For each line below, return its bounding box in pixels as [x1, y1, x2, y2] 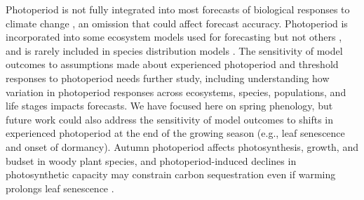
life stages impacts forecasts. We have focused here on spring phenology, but [6, 98, 333, 113]
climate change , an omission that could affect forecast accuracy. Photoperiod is [6, 15, 348, 30]
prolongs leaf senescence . [6, 180, 114, 195]
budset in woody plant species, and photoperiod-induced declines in [6, 153, 297, 168]
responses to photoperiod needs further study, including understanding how [6, 70, 330, 85]
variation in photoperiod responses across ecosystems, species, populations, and [6, 84, 346, 99]
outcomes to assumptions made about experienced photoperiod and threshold [6, 57, 339, 72]
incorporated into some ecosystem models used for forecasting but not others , [6, 29, 342, 44]
